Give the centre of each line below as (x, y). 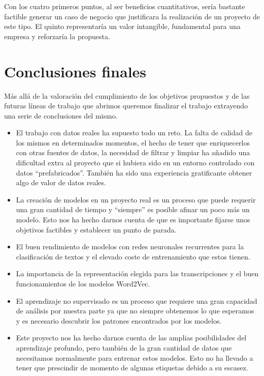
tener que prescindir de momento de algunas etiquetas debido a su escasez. (132, 368)
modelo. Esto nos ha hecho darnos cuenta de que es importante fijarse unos (133, 220)
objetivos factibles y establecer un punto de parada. (96, 229)
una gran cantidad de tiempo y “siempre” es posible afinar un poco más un (133, 209)
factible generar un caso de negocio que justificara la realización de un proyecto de (132, 16)
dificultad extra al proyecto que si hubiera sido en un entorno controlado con (135, 163)
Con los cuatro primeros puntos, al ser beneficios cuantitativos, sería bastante (125, 6)
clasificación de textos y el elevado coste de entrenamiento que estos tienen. (133, 256)
